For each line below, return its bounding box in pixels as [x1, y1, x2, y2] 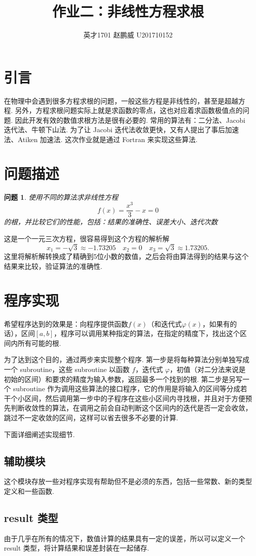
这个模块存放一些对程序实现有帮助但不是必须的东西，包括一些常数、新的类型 [4, 476, 252, 486]
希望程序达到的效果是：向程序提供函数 [4, 318, 128, 329]
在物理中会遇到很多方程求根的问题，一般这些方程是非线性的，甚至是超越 [4, 95, 238, 106]
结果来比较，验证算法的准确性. [4, 260, 102, 271]
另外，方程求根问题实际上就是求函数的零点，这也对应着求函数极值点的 [15, 105, 243, 115]
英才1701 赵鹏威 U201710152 [83, 30, 173, 40]
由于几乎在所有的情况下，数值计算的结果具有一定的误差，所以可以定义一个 [4, 533, 245, 543]
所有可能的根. [17, 337, 61, 348]
